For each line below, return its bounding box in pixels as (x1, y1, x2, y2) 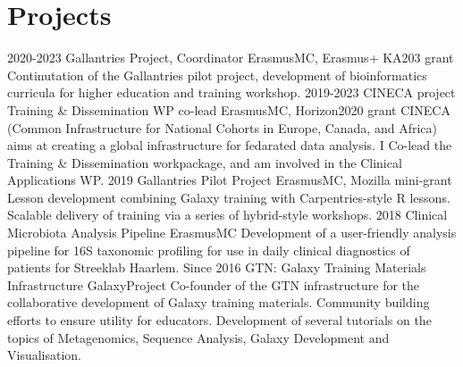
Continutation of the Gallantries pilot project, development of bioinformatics (7, 65, 427, 84)
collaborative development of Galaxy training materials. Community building (7, 293, 430, 312)
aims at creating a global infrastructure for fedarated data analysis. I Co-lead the (7, 136, 452, 154)
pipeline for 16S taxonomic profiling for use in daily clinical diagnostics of (7, 240, 410, 259)
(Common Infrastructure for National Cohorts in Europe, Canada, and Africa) (7, 118, 437, 137)
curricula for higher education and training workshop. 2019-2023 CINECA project (7, 83, 456, 102)
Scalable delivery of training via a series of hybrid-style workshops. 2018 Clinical (7, 205, 448, 224)
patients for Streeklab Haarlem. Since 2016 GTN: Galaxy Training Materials (7, 258, 426, 277)
